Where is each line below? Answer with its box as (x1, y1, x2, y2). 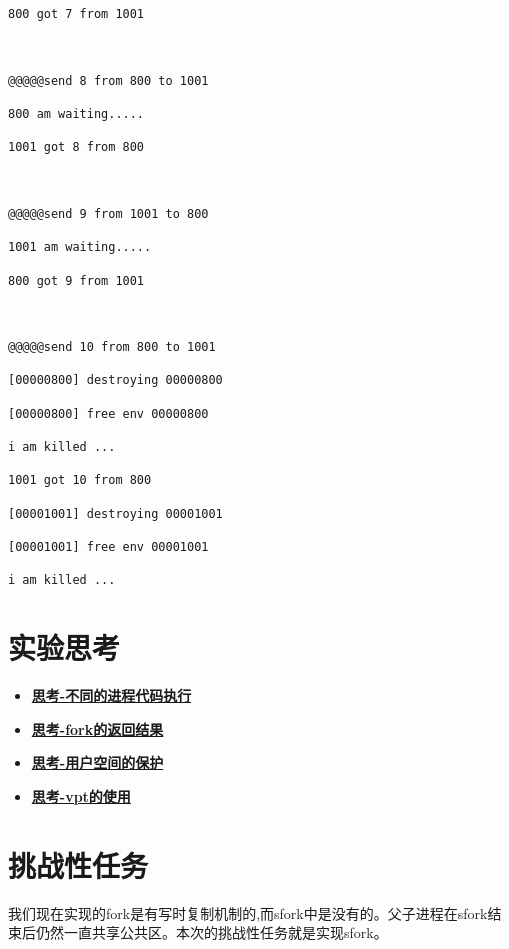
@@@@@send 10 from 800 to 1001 (8, 340, 216, 355)
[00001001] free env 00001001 (8, 540, 209, 554)
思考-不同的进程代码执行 (31, 685, 192, 706)
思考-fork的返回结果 (31, 718, 164, 739)
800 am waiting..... (8, 106, 145, 121)
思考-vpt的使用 (31, 785, 131, 806)
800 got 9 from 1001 (8, 273, 145, 288)
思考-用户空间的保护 (31, 752, 164, 773)
